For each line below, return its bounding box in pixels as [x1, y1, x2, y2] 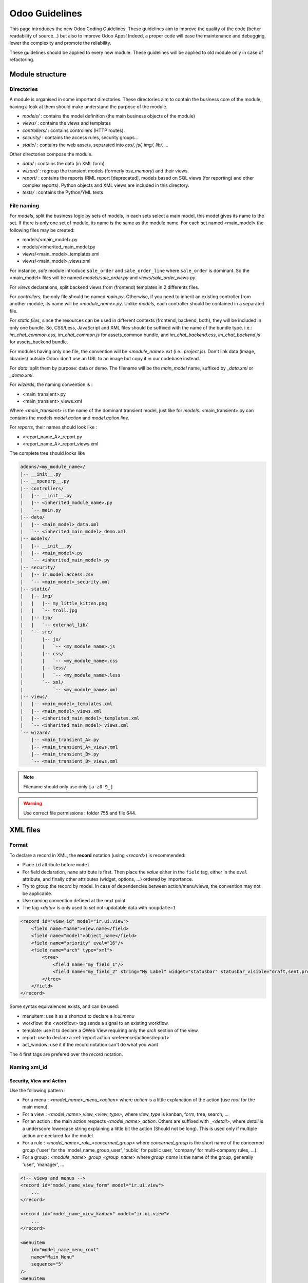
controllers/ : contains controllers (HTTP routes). [22, 127, 125, 133]
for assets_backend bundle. [9, 339, 69, 345]
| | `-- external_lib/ [20, 622, 88, 628]
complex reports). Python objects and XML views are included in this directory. [22, 182, 189, 188]
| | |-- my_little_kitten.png [20, 600, 107, 606]
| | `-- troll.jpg [20, 608, 78, 613]
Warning [23, 801, 42, 807]
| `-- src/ [20, 629, 53, 635]
